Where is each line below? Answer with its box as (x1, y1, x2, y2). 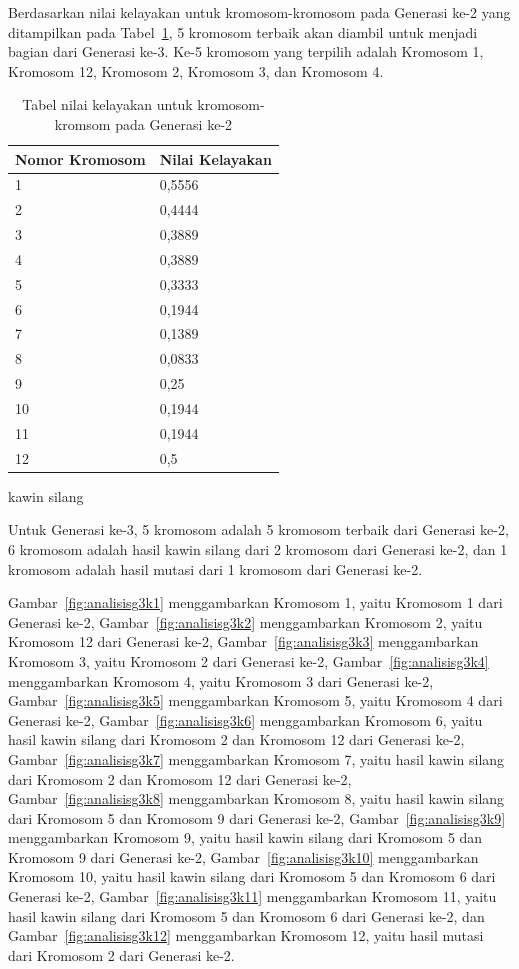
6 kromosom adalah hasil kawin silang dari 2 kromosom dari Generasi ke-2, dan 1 (8, 538, 508, 559)
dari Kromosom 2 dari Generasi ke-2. (8, 944, 235, 965)
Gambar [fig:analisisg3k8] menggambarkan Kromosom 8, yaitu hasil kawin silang (8, 788, 505, 809)
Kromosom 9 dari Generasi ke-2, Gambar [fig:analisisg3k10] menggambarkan (8, 846, 479, 867)
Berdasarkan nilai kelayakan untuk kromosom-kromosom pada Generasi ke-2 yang (8, 2, 511, 22)
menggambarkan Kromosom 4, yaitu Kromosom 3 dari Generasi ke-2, (8, 670, 434, 691)
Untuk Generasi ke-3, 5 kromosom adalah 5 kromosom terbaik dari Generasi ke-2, (8, 519, 509, 540)
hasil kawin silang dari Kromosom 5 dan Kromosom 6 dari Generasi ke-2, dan (8, 905, 485, 926)
